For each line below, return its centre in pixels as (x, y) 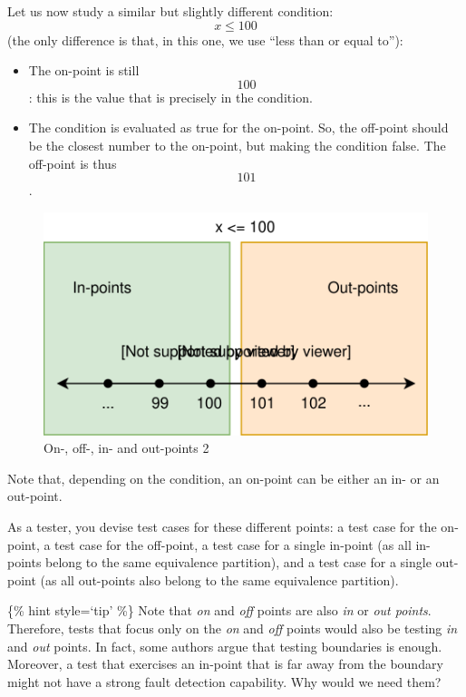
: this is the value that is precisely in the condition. (170, 97)
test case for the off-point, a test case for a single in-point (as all (233, 544)
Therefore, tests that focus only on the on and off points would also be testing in (233, 628)
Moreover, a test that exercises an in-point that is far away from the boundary (225, 664)
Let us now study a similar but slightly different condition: (170, 11)
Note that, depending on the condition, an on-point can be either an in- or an (223, 478)
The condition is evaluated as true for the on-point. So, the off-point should (238, 128)
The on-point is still (84, 70)
